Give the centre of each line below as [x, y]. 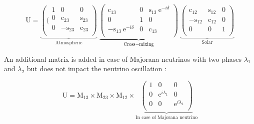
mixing [146, 45]
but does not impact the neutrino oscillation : [96, 68]
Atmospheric [69, 43]
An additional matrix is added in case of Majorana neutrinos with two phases [123, 59]
